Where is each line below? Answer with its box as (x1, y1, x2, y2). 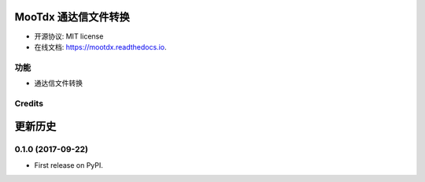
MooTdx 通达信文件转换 (14, 10, 130, 24)
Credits (14, 98, 43, 109)
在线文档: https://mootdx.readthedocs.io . (34, 42, 167, 51)
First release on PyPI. (34, 160, 104, 169)
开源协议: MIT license (34, 32, 104, 41)
